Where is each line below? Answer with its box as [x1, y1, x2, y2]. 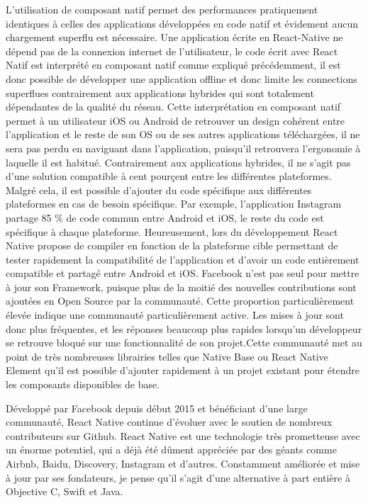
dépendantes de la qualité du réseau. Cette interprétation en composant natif [6, 99, 341, 114]
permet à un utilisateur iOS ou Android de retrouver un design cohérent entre [6, 113, 345, 128]
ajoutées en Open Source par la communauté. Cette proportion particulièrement [6, 293, 355, 308]
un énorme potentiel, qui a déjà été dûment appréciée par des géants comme [6, 442, 337, 457]
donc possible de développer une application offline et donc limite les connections [6, 71, 357, 86]
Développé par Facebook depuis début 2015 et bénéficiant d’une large [6, 400, 308, 415]
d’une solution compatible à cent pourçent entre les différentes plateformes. [6, 169, 332, 183]
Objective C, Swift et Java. [6, 484, 123, 499]
